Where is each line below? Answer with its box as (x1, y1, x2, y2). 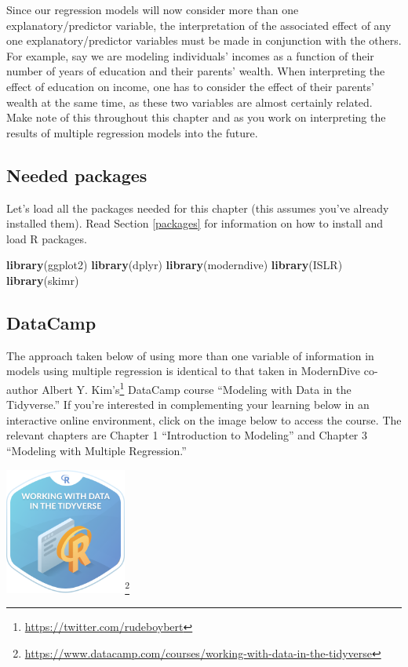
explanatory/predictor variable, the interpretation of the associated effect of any (6, 16, 392, 33)
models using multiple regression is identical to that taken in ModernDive (6, 363, 361, 379)
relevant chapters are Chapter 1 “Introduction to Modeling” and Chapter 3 (6, 427, 367, 443)
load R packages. (6, 230, 87, 246)
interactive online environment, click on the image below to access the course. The (6, 411, 402, 428)
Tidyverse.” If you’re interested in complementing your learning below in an (6, 396, 370, 413)
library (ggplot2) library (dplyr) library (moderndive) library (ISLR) (6, 257, 343, 273)
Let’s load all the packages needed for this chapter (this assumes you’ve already (6, 199, 389, 216)
